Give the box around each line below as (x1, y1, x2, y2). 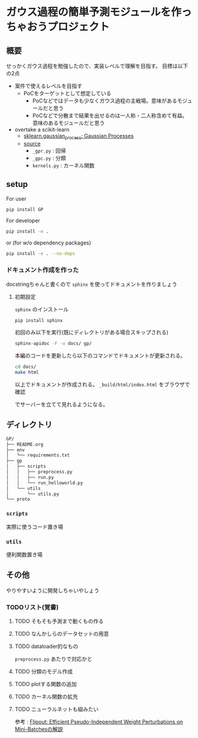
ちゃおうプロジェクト (6, 20, 110, 34)
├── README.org (6, 441, 44, 447)
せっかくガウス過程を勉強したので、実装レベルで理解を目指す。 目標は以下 (6, 63, 188, 69)
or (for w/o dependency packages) (6, 239, 92, 246)
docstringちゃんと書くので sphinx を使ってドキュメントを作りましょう (6, 281, 177, 288)
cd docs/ (14, 364, 37, 370)
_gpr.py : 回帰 (32, 147, 66, 154)
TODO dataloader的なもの (14, 643, 79, 650)
